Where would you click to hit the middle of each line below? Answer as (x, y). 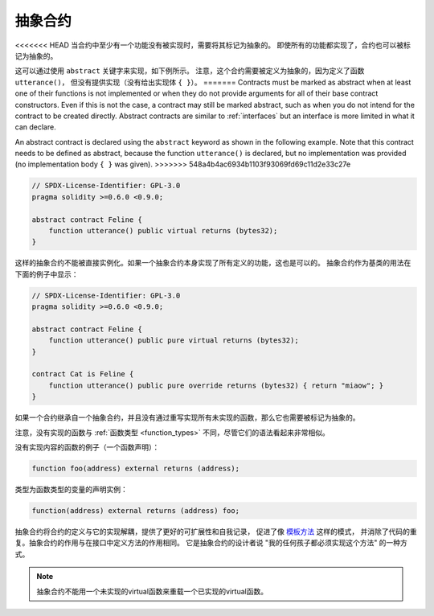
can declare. (35, 127)
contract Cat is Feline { (83, 374)
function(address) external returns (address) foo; (136, 510)
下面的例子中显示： (47, 274)
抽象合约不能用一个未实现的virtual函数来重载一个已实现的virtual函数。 (152, 591)
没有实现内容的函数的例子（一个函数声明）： (87, 447)
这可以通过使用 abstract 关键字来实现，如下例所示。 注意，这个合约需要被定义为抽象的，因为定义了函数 (190, 71)
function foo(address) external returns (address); (136, 469)
